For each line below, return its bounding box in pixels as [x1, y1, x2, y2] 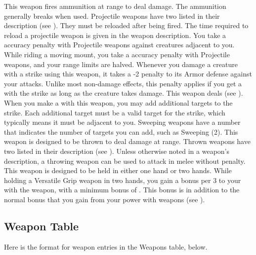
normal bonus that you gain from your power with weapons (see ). [4, 194, 205, 204]
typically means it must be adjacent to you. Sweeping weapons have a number [4, 117, 241, 127]
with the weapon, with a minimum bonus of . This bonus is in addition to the [4, 184, 240, 195]
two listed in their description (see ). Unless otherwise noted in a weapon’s [4, 146, 230, 156]
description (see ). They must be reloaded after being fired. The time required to [4, 20, 249, 31]
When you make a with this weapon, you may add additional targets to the [4, 97, 233, 108]
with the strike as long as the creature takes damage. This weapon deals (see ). [4, 88, 243, 98]
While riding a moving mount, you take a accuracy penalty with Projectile [4, 49, 230, 59]
